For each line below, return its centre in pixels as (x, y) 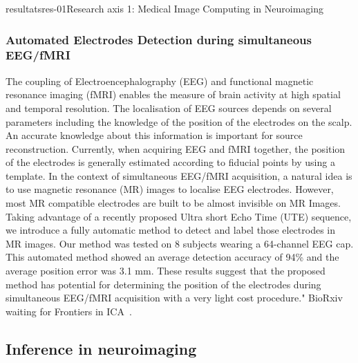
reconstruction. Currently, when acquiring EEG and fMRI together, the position (176, 148)
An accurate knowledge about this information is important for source (154, 135)
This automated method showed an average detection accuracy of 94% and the (172, 257)
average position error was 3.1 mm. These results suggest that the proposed (166, 271)
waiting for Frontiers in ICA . (69, 311)
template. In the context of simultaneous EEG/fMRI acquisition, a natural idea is (179, 175)
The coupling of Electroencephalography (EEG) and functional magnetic (160, 81)
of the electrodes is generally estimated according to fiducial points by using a (170, 162)
